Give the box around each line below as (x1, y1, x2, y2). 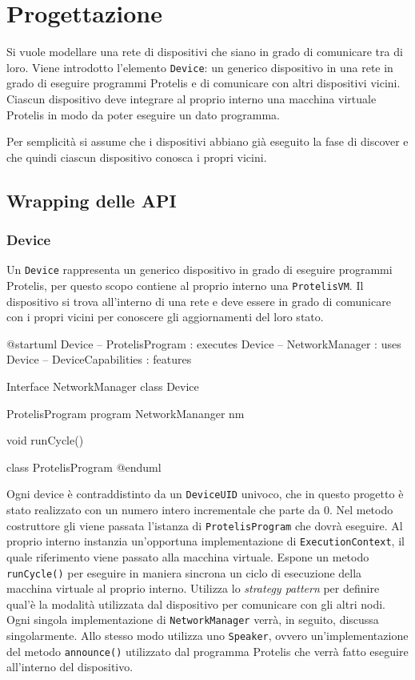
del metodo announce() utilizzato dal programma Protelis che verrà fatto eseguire (6, 642, 409, 659)
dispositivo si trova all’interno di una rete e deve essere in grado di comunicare (6, 292, 391, 309)
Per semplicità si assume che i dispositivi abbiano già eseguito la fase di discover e (6, 133, 409, 150)
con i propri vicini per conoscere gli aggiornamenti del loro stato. (6, 308, 324, 325)
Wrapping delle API (6, 187, 177, 212)
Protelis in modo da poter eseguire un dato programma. (6, 106, 281, 123)
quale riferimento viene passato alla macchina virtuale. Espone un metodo (6, 548, 369, 565)
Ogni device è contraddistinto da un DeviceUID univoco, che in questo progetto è (6, 485, 404, 502)
